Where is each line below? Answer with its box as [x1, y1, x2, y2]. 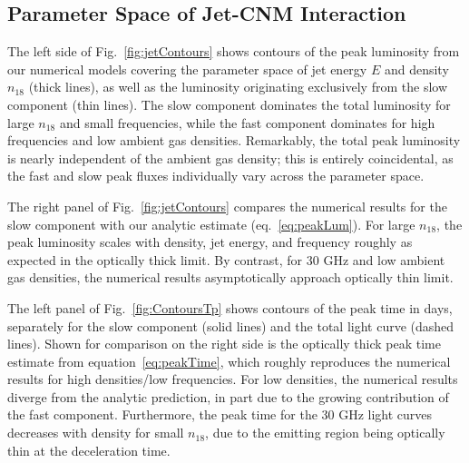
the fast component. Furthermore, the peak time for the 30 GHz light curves [7, 405, 433, 424]
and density [384, 59, 449, 78]
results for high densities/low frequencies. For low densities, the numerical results [7, 369, 458, 389]
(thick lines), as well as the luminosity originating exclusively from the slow [28, 77, 448, 96]
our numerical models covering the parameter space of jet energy [7, 59, 367, 78]
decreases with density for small [7, 423, 184, 442]
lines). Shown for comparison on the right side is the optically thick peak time [7, 334, 441, 353]
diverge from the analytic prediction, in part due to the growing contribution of [7, 387, 449, 406]
